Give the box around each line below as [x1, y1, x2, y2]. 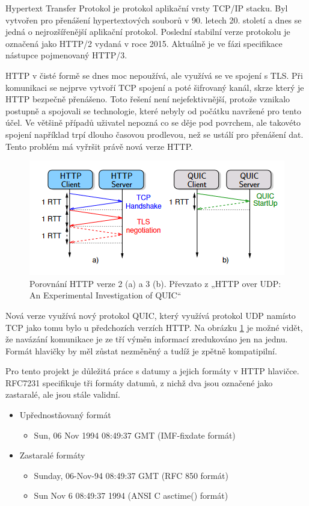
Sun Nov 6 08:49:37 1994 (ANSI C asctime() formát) [34, 489, 228, 502]
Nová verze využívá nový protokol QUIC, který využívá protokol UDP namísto [5, 309, 296, 321]
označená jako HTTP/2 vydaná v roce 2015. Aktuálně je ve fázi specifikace [5, 37, 283, 49]
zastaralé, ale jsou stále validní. [5, 388, 120, 401]
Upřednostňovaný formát [19, 409, 111, 421]
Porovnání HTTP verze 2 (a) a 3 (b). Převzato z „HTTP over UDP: [29, 277, 281, 289]
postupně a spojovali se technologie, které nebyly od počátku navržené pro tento [5, 104, 301, 117]
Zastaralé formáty [19, 449, 85, 461]
